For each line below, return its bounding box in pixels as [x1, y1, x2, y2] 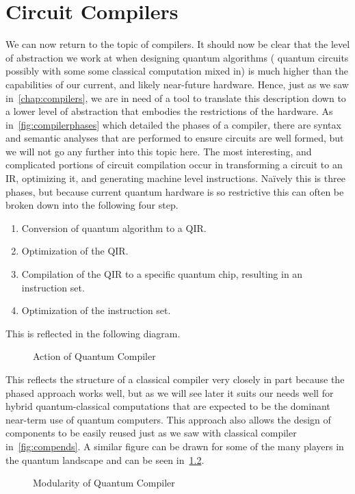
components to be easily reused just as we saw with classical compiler [5, 426, 297, 440]
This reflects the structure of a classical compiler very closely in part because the [5, 372, 345, 386]
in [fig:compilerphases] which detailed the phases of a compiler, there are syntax [5, 117, 341, 131]
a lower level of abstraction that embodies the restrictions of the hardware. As [5, 104, 333, 118]
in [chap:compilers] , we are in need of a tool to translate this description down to [5, 90, 346, 105]
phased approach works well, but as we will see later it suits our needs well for [5, 385, 334, 400]
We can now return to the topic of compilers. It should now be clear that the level [5, 37, 350, 51]
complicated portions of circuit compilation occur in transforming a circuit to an [5, 157, 343, 172]
